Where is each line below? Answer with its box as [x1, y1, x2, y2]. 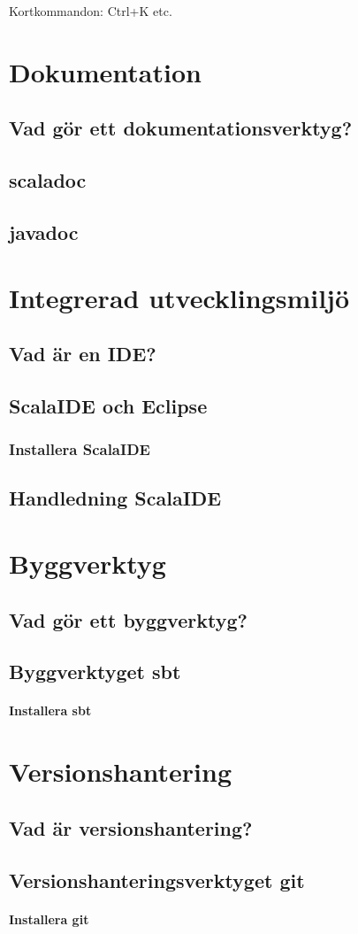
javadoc [9, 218, 79, 245]
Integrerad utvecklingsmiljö [9, 279, 350, 315]
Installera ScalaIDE [9, 438, 150, 460]
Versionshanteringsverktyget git [9, 866, 305, 893]
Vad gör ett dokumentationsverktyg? [9, 114, 353, 142]
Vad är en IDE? [9, 340, 156, 367]
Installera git [9, 909, 89, 928]
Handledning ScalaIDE [9, 484, 222, 512]
